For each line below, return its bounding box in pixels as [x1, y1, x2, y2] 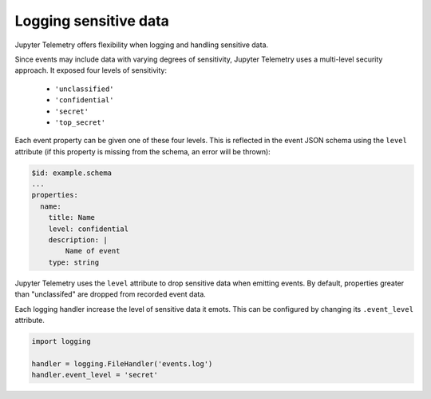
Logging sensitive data [14, 12, 169, 30]
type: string [48, 257, 100, 267]
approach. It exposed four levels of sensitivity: [14, 66, 168, 75]
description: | [48, 236, 108, 244]
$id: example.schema [31, 168, 112, 178]
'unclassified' [54, 84, 115, 94]
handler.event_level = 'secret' [31, 370, 159, 380]
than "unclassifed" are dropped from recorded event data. [14, 289, 207, 299]
